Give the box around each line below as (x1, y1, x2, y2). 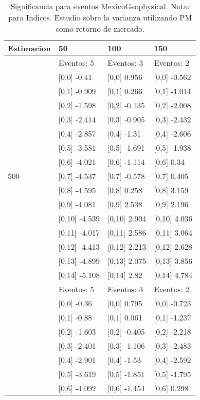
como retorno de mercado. (55, 23, 145, 34)
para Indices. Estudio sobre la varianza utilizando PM (8, 12, 192, 23)
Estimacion (8, 42, 51, 54)
